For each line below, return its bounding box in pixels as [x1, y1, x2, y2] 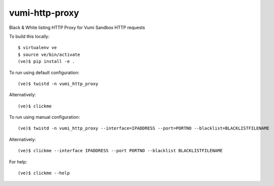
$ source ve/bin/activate [18, 52, 81, 57]
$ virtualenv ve [18, 45, 57, 51]
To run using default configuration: [9, 69, 80, 76]
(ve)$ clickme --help [18, 170, 70, 176]
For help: [9, 159, 27, 164]
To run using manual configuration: [9, 114, 80, 120]
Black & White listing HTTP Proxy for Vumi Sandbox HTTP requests [9, 25, 145, 30]
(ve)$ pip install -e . [18, 59, 75, 64]
